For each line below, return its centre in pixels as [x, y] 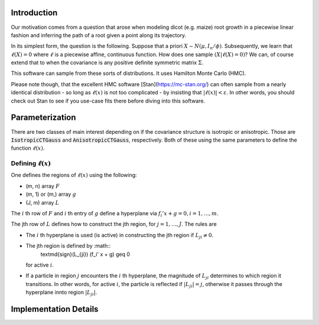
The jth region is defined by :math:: [68, 246]
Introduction [34, 13]
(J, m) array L [43, 202]
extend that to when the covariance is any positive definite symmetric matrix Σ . [107, 63]
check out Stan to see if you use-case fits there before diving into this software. [108, 101]
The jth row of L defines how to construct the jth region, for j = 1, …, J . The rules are [114, 224]
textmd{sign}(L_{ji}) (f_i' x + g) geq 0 [85, 254]
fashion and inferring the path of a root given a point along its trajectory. [99, 35]
